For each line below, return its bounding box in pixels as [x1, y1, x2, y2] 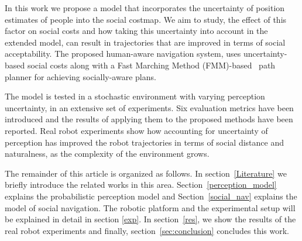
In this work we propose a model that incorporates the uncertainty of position [5, 2, 285, 13]
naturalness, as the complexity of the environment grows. [5, 147, 210, 160]
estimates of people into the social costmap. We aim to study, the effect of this [5, 13, 287, 25]
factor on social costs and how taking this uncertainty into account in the [5, 25, 268, 37]
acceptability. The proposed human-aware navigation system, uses [5, 47, 241, 60]
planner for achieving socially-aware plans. [5, 70, 156, 82]
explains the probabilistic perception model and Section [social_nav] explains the [5, 190, 297, 202]
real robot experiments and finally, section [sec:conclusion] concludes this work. [5, 224, 289, 236]
